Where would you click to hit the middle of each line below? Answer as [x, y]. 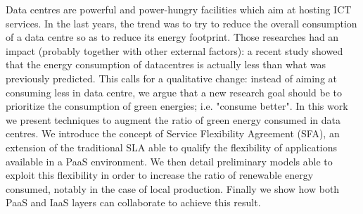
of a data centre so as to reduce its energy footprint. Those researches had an [172, 37]
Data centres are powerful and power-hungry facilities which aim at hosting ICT [179, 9]
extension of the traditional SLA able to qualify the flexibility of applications [172, 147]
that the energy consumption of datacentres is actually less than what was [166, 64]
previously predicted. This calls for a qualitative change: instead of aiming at [172, 78]
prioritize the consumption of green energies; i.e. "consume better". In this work [177, 106]
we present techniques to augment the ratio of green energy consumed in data [173, 119]
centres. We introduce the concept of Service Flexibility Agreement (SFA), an [173, 133]
